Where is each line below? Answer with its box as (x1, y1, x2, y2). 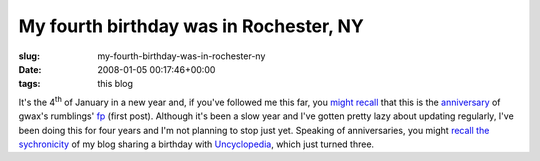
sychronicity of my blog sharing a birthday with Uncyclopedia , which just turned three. (18, 138, 375, 150)
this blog (97, 78, 134, 90)
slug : (18, 50, 40, 62)
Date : (18, 63, 42, 75)
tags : (18, 78, 41, 90)
